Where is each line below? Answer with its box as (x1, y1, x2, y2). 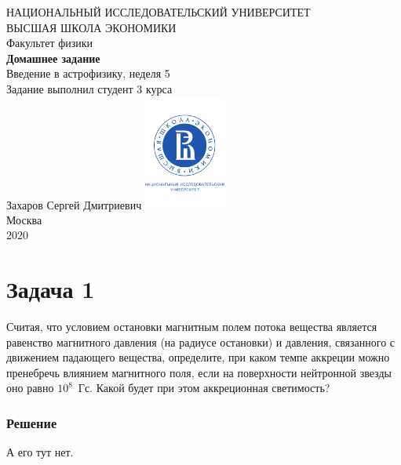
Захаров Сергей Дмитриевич (6, 196, 142, 213)
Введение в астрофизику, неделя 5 (6, 65, 170, 82)
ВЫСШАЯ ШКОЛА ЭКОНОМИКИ (6, 19, 177, 35)
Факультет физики (6, 35, 93, 51)
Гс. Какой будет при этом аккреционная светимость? (78, 380, 330, 396)
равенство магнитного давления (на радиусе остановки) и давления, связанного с (6, 333, 396, 350)
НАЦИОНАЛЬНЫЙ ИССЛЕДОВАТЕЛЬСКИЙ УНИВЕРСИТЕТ (6, 4, 311, 20)
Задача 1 (6, 273, 95, 305)
